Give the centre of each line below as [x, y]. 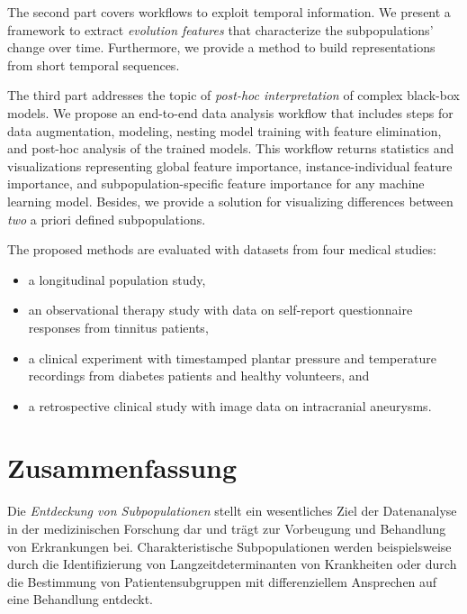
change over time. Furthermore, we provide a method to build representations [221, 47]
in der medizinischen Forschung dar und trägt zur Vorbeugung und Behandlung [227, 528]
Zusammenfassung [122, 467]
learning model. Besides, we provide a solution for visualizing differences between [230, 201]
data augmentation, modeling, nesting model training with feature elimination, [225, 130]
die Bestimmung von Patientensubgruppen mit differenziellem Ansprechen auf [222, 581]
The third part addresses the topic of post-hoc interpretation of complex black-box [233, 95]
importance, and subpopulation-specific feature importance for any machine [216, 183]
